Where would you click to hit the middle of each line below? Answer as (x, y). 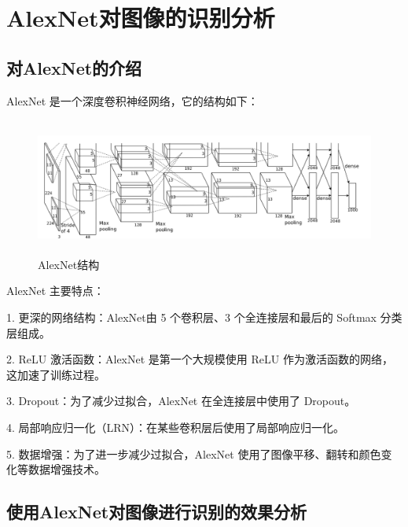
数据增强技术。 (66, 469)
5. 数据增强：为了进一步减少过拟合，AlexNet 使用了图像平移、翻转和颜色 (194, 453)
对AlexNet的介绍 (74, 67)
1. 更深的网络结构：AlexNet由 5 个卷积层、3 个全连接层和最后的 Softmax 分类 (204, 317)
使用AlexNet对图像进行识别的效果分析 (157, 512)
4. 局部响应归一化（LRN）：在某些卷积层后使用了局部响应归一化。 (176, 427)
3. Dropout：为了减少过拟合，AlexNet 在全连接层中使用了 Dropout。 (181, 401)
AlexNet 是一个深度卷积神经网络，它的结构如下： (132, 100)
